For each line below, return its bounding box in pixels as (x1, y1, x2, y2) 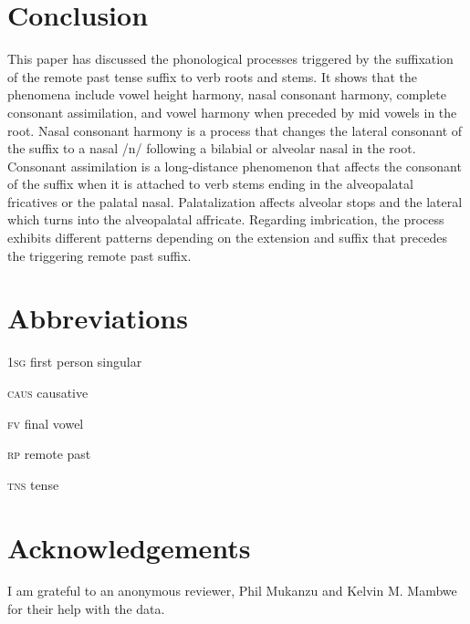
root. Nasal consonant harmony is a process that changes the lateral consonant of (7, 120, 463, 140)
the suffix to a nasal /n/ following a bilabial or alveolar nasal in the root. (7, 139, 416, 158)
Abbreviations (7, 299, 188, 337)
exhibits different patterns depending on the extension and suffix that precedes (7, 228, 447, 247)
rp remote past (7, 444, 91, 463)
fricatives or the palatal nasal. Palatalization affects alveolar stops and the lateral (7, 192, 463, 211)
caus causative (7, 382, 89, 401)
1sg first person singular (7, 352, 142, 371)
